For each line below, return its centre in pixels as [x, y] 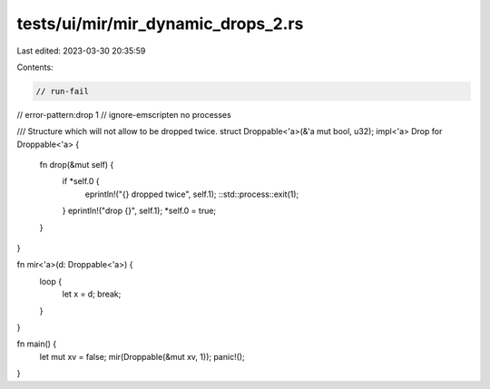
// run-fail [63, 91]
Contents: [35, 67]
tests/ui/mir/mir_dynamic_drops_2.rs [160, 24]
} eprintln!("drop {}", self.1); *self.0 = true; [139, 211]
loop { [51, 281]
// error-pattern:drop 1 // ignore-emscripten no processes [124, 114]
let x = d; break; [92, 294]
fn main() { [37, 344]
